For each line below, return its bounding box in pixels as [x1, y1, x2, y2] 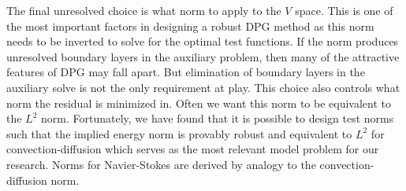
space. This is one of [295, 2, 393, 18]
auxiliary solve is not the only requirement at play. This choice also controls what [6, 79, 400, 95]
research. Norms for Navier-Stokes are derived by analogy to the [6, 156, 316, 172]
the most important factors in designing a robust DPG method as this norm [6, 17, 374, 34]
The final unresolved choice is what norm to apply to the [6, 2, 281, 18]
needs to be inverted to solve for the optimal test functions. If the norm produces [6, 33, 399, 50]
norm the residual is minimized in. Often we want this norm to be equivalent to [6, 94, 391, 111]
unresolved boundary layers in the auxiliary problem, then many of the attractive [6, 48, 400, 64]
